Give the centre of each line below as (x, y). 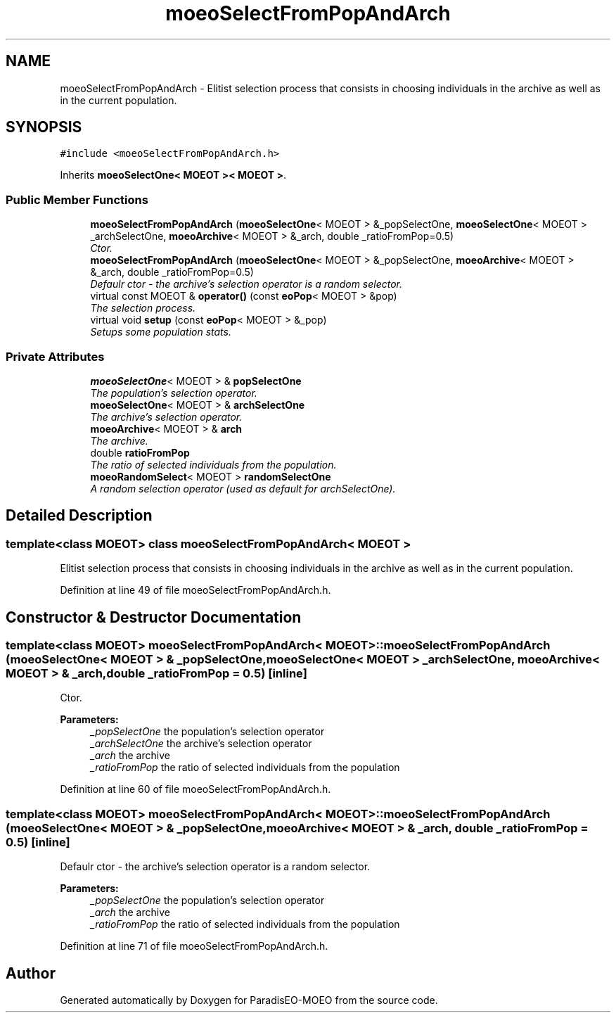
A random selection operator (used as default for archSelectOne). (243, 488)
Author (31, 973)
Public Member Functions (77, 199)
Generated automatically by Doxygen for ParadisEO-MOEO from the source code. (249, 1000)
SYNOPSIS (44, 127)
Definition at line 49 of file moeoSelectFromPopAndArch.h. (195, 590)
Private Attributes (55, 356)
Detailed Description (79, 516)
